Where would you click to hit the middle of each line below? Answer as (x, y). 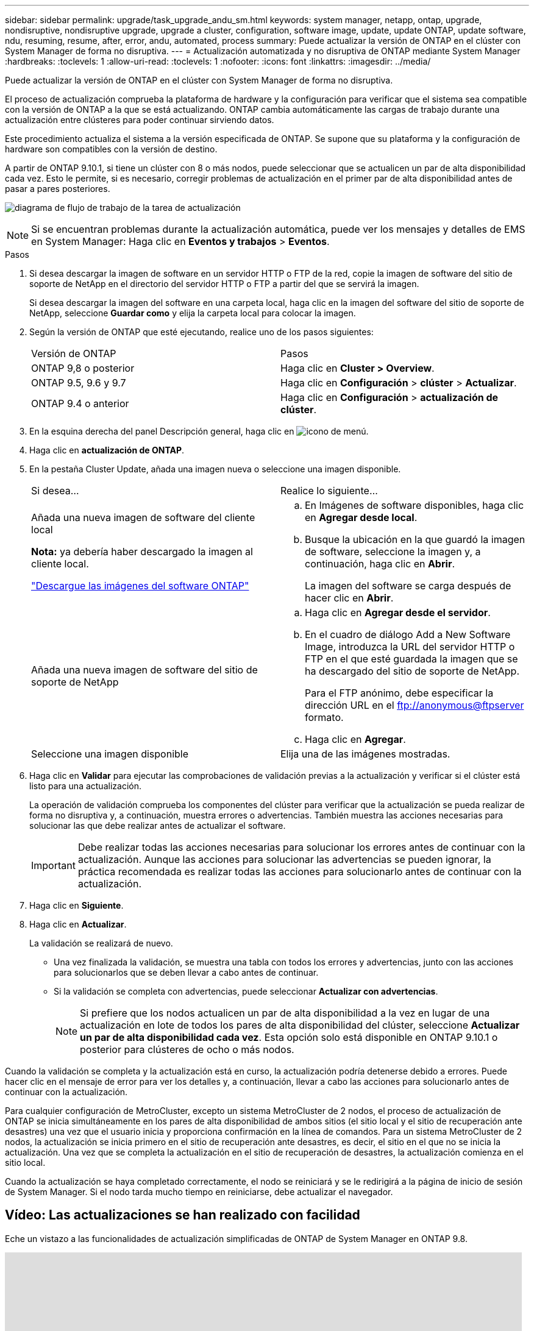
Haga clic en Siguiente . (77, 905)
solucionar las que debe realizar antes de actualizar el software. (158, 825)
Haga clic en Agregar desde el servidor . (398, 612)
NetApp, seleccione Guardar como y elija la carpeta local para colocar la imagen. (193, 313)
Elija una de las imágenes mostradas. (365, 754)
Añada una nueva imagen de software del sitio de (144, 670)
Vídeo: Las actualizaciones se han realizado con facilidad (183, 1215)
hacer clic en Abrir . (349, 598)
